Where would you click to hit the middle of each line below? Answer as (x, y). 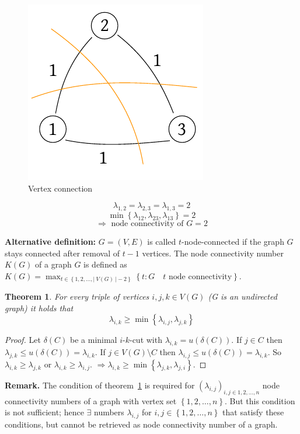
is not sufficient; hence (44, 412)
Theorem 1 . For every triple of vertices (77, 296)
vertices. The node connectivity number (213, 253)
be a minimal (94, 340)
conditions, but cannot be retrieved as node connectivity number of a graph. (141, 424)
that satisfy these (253, 412)
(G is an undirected (243, 296)
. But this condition (260, 400)
